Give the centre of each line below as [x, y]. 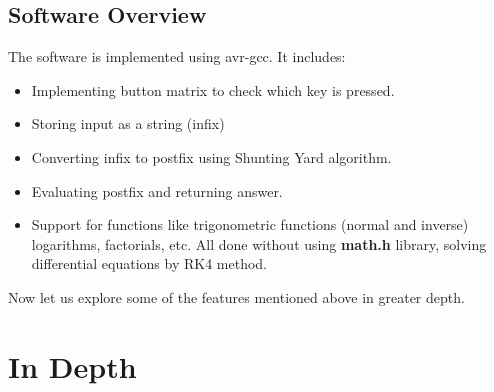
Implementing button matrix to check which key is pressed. [213, 89]
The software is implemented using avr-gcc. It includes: [177, 56]
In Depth [72, 365]
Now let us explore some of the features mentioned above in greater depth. [236, 296]
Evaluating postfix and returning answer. [157, 190]
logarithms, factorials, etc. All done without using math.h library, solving [259, 243]
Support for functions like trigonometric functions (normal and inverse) [250, 224]
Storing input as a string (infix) [128, 123]
